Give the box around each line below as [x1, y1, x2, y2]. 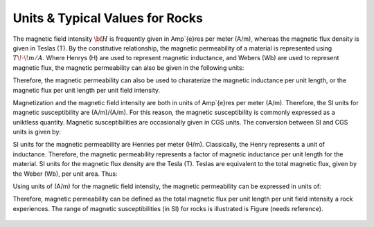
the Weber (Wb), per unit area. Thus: [12, 170, 118, 178]
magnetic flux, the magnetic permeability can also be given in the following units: [12, 63, 244, 72]
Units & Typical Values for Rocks [12, 10, 204, 26]
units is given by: [12, 128, 62, 136]
